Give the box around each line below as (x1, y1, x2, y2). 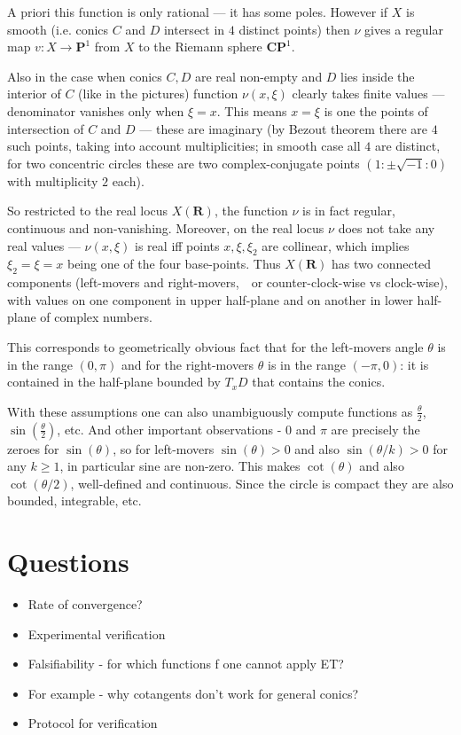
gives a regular (364, 20, 443, 38)
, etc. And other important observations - (57, 419, 282, 438)
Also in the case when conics (7, 66, 162, 85)
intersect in (163, 20, 225, 38)
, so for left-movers (113, 439, 215, 457)
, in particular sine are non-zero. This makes (59, 457, 301, 475)
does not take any (338, 218, 435, 237)
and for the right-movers (121, 355, 254, 373)
